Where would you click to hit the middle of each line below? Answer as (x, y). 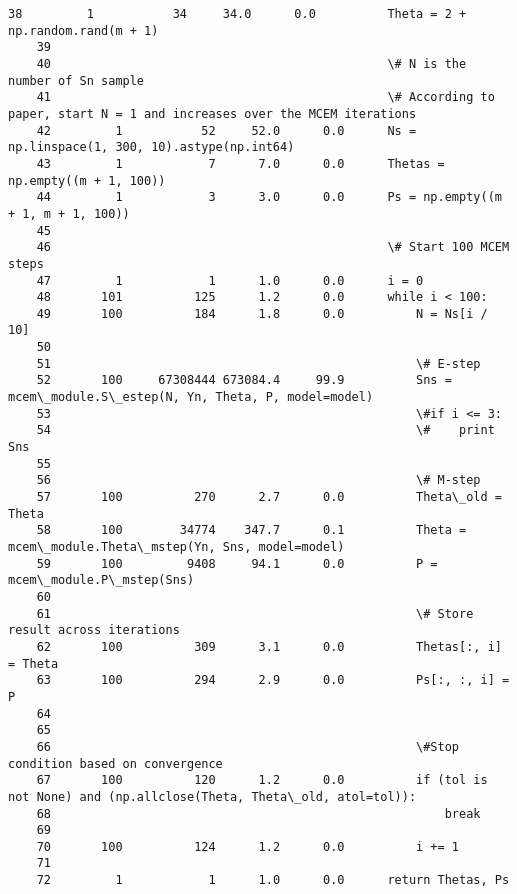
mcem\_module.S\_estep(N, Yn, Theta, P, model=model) (191, 397)
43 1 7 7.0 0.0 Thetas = (240, 163)
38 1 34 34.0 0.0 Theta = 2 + (237, 14)
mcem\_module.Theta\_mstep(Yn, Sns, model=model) (176, 547)
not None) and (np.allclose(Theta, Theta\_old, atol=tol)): (212, 796)
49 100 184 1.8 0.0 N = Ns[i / (262, 313)
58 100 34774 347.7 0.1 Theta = (251, 530)
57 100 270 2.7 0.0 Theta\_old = (269, 497)
